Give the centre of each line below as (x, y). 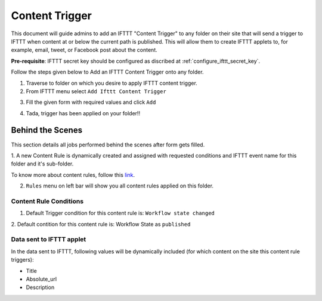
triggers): (22, 260)
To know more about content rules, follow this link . (73, 175)
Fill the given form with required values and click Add (91, 102)
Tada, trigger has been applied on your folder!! (83, 113)
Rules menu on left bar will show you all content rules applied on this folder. (120, 186)
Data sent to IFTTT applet (49, 239)
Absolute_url (41, 279)
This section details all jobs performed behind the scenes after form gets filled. (108, 145)
